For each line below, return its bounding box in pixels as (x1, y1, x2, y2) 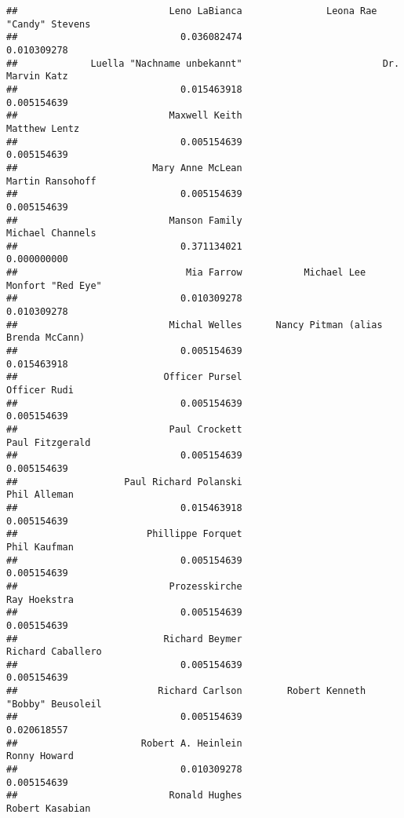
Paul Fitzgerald (6, 436, 91, 448)
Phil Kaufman (6, 541, 74, 553)
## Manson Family (6, 214, 242, 226)
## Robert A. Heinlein (6, 737, 242, 749)
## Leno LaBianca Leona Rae (6, 5, 377, 16)
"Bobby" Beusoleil (6, 698, 102, 710)
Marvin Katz (6, 71, 68, 82)
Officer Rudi (6, 385, 74, 396)
